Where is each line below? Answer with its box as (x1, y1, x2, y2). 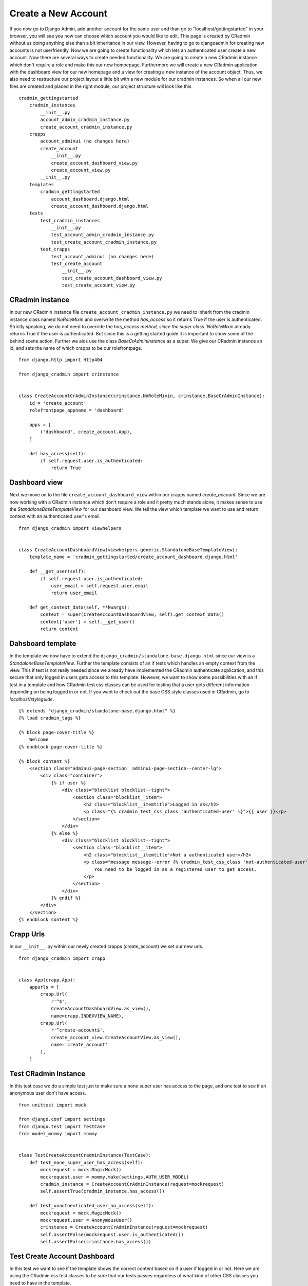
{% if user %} (51, 780, 87, 785)
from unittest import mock (18, 1102, 87, 1108)
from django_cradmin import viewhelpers (18, 525, 122, 531)
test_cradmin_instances (40, 218, 100, 223)
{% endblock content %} (18, 917, 79, 923)
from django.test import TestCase (18, 1123, 105, 1129)
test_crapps (40, 246, 70, 252)
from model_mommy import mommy (18, 1131, 98, 1137)
